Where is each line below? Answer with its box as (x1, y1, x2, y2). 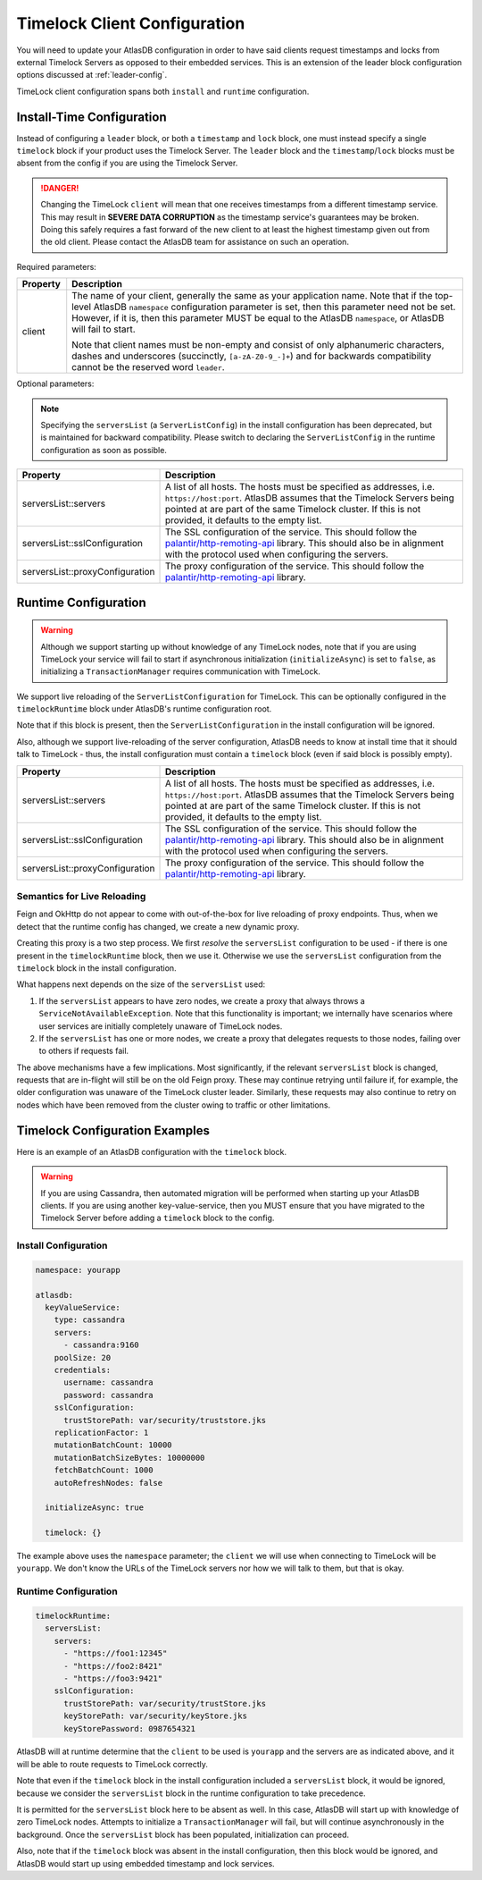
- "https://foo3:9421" (63, 1673, 163, 1683)
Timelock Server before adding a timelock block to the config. (40, 1212, 275, 1224)
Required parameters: (16, 261, 97, 272)
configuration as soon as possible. (40, 444, 167, 455)
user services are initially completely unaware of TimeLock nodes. (38, 1020, 283, 1032)
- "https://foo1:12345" (63, 1648, 168, 1658)
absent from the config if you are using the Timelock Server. (16, 157, 238, 169)
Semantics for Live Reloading (16, 890, 146, 902)
